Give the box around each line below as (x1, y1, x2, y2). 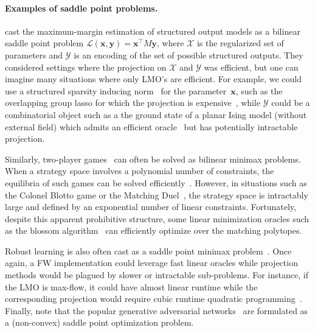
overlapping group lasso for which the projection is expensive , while (5, 96, 261, 109)
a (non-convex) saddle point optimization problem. (5, 316, 194, 329)
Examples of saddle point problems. (5, 1, 158, 14)
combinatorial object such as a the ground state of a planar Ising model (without (5, 108, 307, 121)
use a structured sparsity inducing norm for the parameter (5, 84, 227, 97)
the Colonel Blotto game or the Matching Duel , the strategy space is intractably (5, 188, 308, 201)
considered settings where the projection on (5, 60, 167, 73)
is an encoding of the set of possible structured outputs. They (74, 48, 303, 61)
